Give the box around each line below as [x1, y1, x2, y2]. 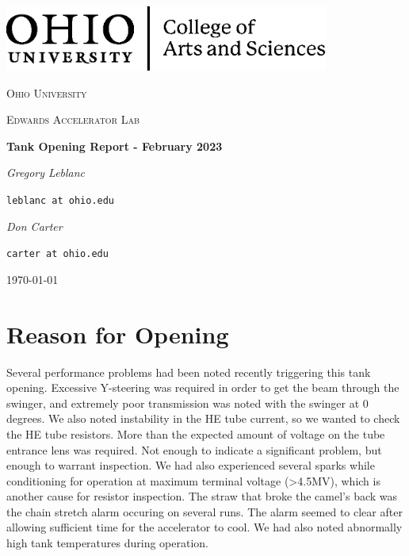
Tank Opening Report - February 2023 [6, 137, 223, 154]
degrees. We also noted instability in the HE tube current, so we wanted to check [6, 410, 400, 427]
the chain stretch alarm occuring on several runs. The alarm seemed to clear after [6, 503, 403, 520]
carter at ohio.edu [6, 248, 109, 260]
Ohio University [6, 84, 87, 101]
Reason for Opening [6, 317, 229, 350]
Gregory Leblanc [6, 164, 86, 181]
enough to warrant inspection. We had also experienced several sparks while [6, 457, 375, 474]
